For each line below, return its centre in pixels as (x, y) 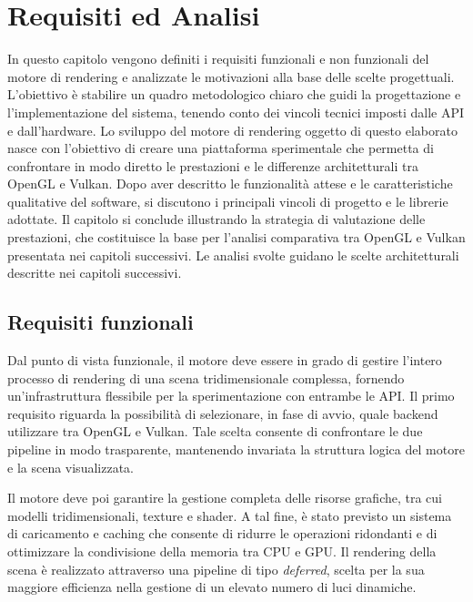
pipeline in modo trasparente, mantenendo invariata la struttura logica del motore (236, 449)
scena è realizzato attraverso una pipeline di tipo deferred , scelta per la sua (216, 569)
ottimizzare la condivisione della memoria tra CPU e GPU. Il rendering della (222, 551)
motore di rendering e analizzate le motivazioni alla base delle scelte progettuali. (231, 76)
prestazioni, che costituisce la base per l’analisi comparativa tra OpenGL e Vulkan (236, 237)
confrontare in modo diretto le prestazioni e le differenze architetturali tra (213, 165)
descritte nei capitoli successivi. (95, 273)
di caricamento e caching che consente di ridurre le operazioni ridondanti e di (222, 533)
